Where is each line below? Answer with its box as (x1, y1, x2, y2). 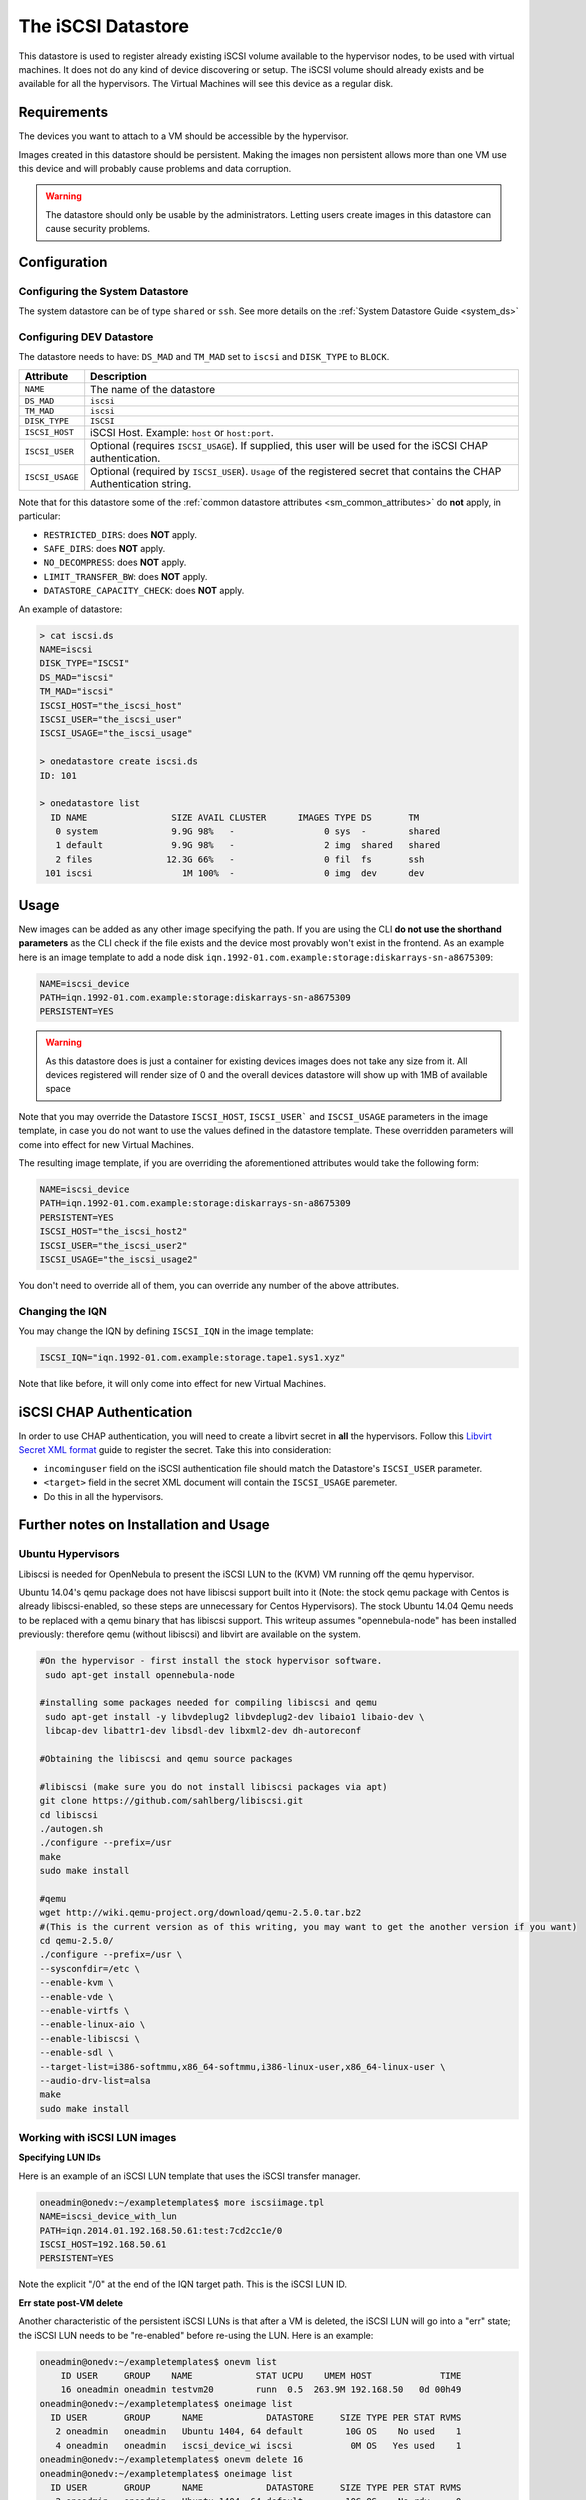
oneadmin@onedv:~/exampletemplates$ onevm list (39, 2356, 277, 2367)
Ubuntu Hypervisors (18, 1547, 120, 1561)
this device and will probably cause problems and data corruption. (18, 163, 292, 175)
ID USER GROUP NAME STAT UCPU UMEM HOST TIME (60, 2370, 462, 2381)
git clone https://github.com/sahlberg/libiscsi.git (39, 1795, 304, 1807)
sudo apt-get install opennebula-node (45, 1669, 235, 1680)
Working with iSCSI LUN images (18, 2131, 177, 2145)
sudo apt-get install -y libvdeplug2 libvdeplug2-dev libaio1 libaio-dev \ (45, 1711, 425, 1722)
